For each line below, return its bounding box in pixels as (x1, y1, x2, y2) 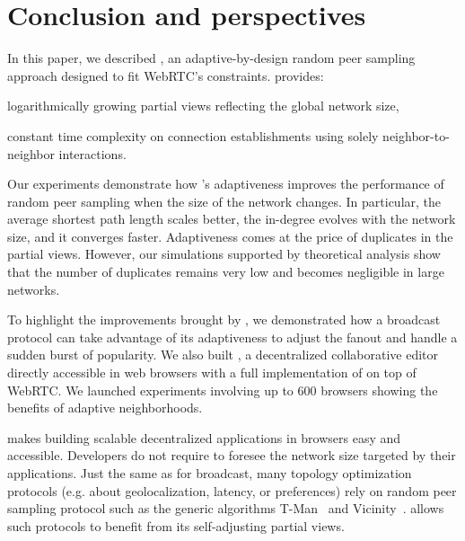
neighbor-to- (382, 126, 450, 145)
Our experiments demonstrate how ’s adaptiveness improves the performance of (7, 174, 444, 193)
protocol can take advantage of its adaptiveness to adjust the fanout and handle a (7, 327, 458, 346)
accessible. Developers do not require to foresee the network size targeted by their (7, 446, 456, 465)
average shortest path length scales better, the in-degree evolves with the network (7, 209, 456, 228)
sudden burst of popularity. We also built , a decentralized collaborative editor (7, 345, 438, 364)
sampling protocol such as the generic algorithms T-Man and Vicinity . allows (7, 499, 444, 518)
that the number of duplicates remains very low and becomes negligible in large (7, 262, 444, 281)
